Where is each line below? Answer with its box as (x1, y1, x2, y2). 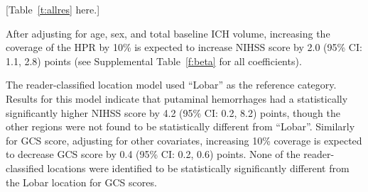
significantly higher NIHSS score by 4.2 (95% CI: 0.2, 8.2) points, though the (6, 105, 340, 120)
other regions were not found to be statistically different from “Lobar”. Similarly (6, 119, 355, 134)
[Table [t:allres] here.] (6, 2, 100, 16)
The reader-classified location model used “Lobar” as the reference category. (6, 77, 337, 92)
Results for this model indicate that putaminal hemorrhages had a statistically (6, 91, 348, 106)
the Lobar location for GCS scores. (6, 174, 157, 189)
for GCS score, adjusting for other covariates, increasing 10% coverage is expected (6, 132, 362, 147)
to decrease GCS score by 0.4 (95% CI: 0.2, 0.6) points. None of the (6, 147, 301, 162)
